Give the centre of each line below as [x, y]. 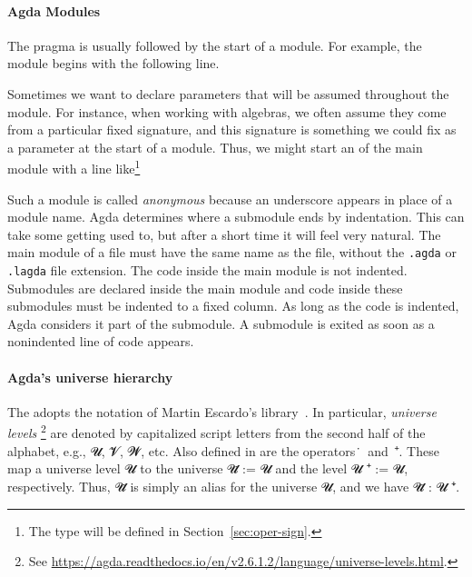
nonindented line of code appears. [101, 341]
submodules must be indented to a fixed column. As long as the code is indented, [233, 306]
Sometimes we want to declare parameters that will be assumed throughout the [228, 93]
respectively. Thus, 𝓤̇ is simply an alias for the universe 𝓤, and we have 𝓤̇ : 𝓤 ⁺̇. [234, 486]
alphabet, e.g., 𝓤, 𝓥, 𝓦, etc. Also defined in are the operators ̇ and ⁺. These [223, 450]
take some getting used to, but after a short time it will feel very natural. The [224, 234]
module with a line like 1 [74, 167]
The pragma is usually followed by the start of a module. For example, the [215, 45]
